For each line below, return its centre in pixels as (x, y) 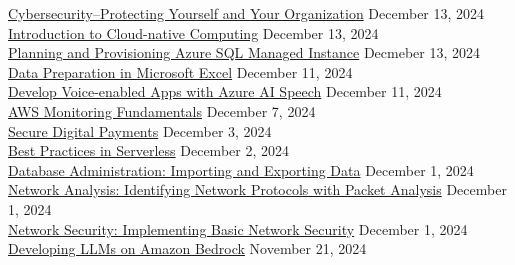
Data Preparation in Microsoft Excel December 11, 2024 (180, 71)
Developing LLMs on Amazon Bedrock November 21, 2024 (187, 248)
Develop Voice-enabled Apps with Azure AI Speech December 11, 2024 (225, 91)
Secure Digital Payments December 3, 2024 (140, 130)
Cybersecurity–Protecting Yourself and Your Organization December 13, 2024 (246, 13)
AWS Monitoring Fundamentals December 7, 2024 (162, 110)
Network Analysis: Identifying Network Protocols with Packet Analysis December (257, 189)
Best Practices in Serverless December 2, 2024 (148, 150)
